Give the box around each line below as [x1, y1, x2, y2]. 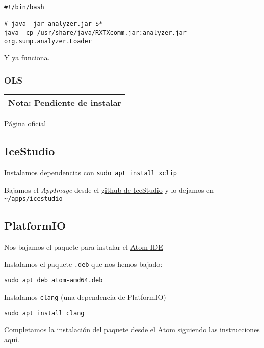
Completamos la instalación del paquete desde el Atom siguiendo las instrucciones [4, 324, 260, 335]
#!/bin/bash [4, 4, 44, 11]
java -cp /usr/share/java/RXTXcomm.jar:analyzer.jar [4, 29, 187, 36]
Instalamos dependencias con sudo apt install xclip [4, 167, 177, 177]
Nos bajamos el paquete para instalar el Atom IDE [4, 242, 163, 252]
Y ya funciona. [4, 52, 50, 63]
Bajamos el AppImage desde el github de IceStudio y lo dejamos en [4, 184, 214, 195]
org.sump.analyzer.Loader [4, 37, 92, 45]
